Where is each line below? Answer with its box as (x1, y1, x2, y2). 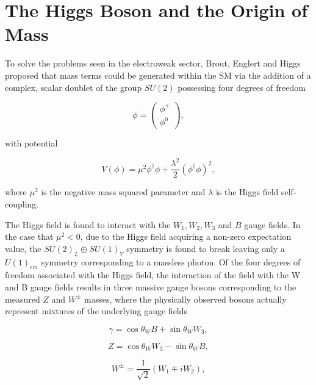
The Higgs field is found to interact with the (5, 218, 171, 231)
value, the (5, 242, 41, 254)
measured (5, 292, 40, 305)
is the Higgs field (215, 185, 279, 198)
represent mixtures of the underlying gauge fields (5, 304, 188, 317)
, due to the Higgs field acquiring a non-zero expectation (80, 230, 292, 243)
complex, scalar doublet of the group (5, 81, 142, 93)
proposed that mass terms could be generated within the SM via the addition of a (5, 68, 311, 81)
